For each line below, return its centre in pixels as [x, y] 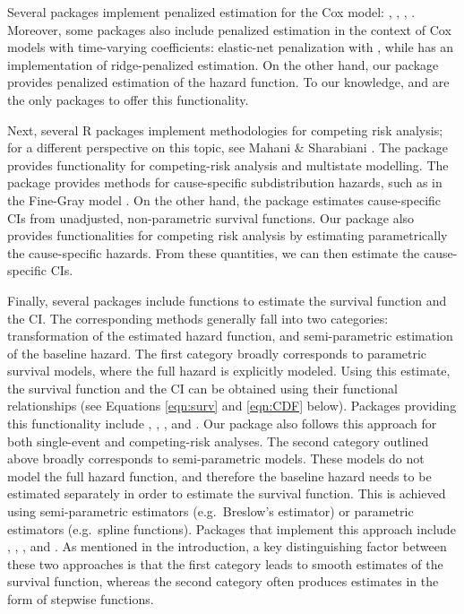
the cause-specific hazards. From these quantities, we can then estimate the [214, 252]
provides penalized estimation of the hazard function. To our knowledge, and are [228, 82]
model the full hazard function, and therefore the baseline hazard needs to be [219, 476]
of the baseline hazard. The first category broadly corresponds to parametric [217, 353]
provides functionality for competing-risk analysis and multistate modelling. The [228, 164]
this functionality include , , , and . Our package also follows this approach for [222, 424]
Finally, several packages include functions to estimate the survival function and [227, 300]
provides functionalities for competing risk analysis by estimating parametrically [228, 235]
